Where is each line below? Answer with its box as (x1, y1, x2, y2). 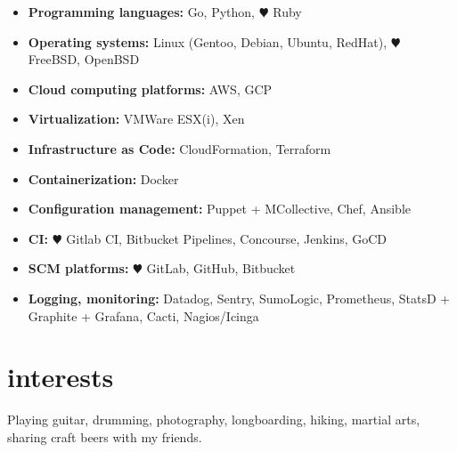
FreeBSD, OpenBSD (28, 50, 140, 69)
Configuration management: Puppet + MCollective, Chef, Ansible (28, 199, 411, 218)
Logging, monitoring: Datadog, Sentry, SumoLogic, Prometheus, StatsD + (28, 288, 451, 307)
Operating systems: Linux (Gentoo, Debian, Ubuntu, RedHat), (28, 32, 388, 51)
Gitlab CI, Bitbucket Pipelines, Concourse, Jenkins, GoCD (66, 229, 388, 247)
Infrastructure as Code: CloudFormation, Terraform (28, 139, 331, 157)
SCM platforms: (28, 259, 129, 278)
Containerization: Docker (28, 169, 179, 188)
